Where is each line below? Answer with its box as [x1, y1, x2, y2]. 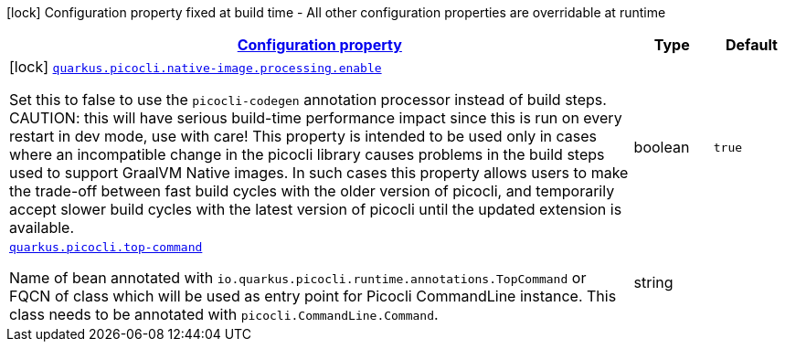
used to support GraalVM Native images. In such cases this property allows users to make [9, 164, 629, 182]
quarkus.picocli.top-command [9, 240, 203, 254]
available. [9, 218, 74, 237]
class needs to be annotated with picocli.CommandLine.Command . [9, 305, 439, 323]
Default [725, 36, 778, 54]
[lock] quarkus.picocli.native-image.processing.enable [9, 58, 382, 76]
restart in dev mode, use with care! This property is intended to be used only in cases [9, 127, 597, 145]
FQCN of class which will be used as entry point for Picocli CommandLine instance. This [9, 287, 617, 305]
